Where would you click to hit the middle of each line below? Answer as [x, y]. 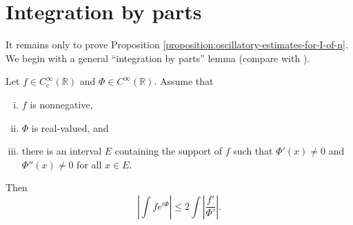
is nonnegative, [61, 104]
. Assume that [184, 81]
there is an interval [62, 151]
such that [253, 151]
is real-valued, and [70, 127]
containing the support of [169, 151]
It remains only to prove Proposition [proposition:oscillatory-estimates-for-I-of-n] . [177, 45]
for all [89, 164]
